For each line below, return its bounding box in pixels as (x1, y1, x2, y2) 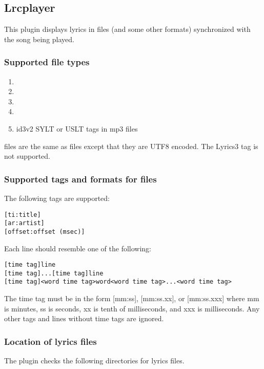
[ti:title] (4, 211, 41, 218)
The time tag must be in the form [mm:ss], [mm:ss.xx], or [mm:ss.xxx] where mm (4, 293, 259, 304)
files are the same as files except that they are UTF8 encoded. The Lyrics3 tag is (4, 140, 258, 151)
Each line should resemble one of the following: (4, 243, 151, 253)
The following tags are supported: (4, 192, 110, 203)
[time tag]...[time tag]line (4, 269, 104, 277)
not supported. (4, 151, 50, 161)
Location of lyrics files (4, 335, 97, 347)
